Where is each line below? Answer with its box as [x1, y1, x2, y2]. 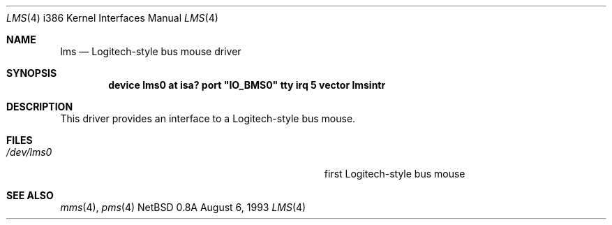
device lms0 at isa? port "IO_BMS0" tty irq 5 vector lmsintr [108, 79, 386, 91]
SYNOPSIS [6, 67, 57, 79]
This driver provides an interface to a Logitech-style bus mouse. [60, 112, 356, 124]
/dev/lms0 [6, 146, 52, 158]
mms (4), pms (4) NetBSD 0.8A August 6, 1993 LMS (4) [60, 201, 306, 213]
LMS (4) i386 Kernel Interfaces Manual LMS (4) [6, 12, 218, 24]
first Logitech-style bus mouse [324, 168, 465, 180]
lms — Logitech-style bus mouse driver [60, 45, 241, 57]
